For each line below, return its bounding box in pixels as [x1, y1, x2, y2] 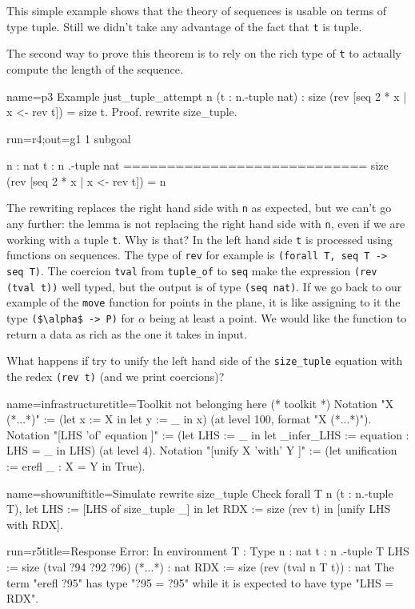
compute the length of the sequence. [6, 60, 183, 77]
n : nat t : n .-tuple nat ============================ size [6, 157, 389, 174]
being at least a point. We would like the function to [149, 310, 407, 327]
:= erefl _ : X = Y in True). [6, 458, 146, 474]
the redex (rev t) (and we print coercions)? [6, 367, 225, 384]
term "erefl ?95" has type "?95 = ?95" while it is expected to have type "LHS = [6, 574, 394, 591]
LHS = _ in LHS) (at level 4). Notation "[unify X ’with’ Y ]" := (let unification [6, 442, 397, 459]
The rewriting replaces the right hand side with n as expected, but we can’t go [6, 199, 392, 216]
